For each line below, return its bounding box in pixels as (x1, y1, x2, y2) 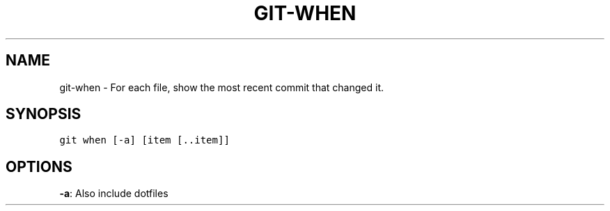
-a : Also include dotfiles (59, 187, 169, 200)
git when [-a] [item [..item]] (59, 134, 230, 146)
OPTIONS (6, 157, 72, 175)
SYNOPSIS (6, 105, 81, 123)
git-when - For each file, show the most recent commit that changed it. (59, 81, 384, 93)
